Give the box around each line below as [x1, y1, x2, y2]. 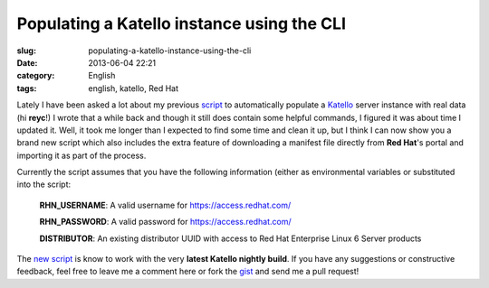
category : [16, 70, 55, 81]
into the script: [16, 179, 72, 190]
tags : [16, 82, 37, 94]
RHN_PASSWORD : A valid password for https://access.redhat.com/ [39, 217, 292, 228]
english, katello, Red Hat [88, 82, 179, 94]
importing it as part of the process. [16, 150, 147, 161]
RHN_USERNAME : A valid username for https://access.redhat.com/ [39, 200, 292, 210]
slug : [16, 45, 36, 56]
